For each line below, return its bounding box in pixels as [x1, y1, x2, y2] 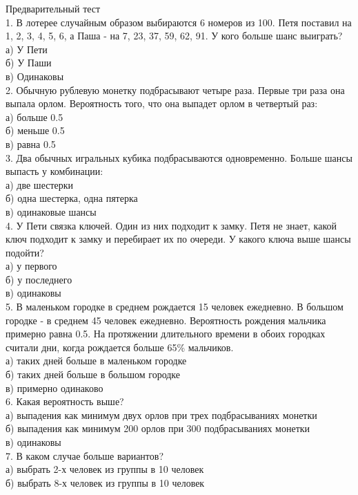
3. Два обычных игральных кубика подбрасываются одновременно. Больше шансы [6, 150, 352, 165]
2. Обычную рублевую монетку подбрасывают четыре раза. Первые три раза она [6, 82, 345, 97]
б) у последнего [6, 272, 72, 286]
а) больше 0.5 [6, 109, 63, 124]
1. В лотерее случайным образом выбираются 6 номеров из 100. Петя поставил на [6, 15, 352, 29]
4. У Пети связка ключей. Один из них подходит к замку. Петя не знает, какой [6, 218, 337, 232]
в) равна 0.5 [6, 136, 56, 151]
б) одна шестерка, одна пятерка [6, 191, 138, 205]
